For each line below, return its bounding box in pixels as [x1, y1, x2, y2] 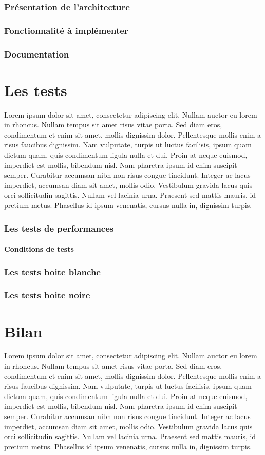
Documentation [4, 47, 69, 60]
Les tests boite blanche [4, 265, 101, 278]
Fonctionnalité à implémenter [4, 24, 128, 36]
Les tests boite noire [4, 289, 90, 301]
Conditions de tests [4, 243, 74, 254]
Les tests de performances [4, 221, 114, 234]
